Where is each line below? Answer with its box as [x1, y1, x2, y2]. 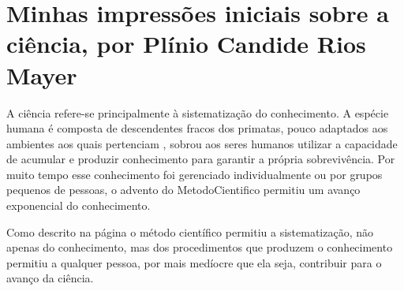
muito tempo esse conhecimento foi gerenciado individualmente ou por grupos [6, 166, 383, 182]
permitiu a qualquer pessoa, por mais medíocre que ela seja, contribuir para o [6, 254, 382, 270]
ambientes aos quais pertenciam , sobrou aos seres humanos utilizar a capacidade [6, 135, 398, 151]
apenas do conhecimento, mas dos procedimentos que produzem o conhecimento [6, 239, 393, 256]
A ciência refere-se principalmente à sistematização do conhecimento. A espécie [6, 104, 389, 121]
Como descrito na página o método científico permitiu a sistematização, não [6, 223, 374, 240]
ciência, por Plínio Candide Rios [6, 28, 366, 60]
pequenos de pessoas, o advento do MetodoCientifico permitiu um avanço [6, 181, 361, 198]
